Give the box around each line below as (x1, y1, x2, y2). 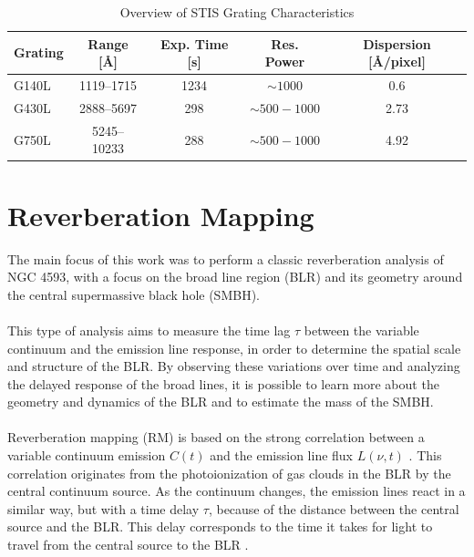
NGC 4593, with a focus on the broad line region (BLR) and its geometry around (7, 267, 463, 286)
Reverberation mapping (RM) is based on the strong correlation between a (7, 428, 425, 447)
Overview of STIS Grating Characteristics (119, 3, 355, 21)
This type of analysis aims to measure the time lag (7, 320, 291, 339)
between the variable (304, 320, 419, 339)
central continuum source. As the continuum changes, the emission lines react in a (7, 481, 466, 500)
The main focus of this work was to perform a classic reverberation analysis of (7, 249, 444, 268)
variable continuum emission (7, 446, 166, 465)
